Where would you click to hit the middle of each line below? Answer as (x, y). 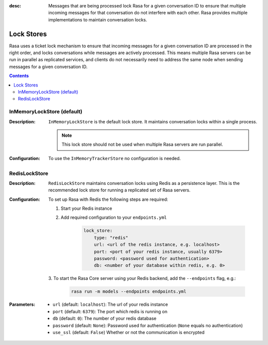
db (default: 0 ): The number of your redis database (104, 319)
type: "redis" (111, 238)
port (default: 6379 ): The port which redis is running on (110, 311)
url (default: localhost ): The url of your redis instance (110, 304)
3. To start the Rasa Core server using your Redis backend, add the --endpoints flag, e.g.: (142, 278)
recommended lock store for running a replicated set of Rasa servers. (119, 190)
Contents (19, 76)
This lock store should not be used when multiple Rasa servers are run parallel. (142, 145)
